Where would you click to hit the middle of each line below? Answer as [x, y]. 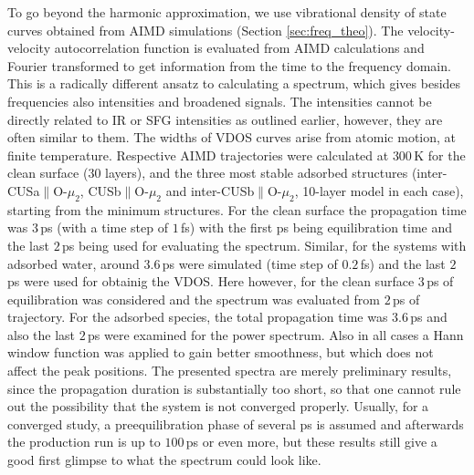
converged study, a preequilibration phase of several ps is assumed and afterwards [236, 423]
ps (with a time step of [104, 227]
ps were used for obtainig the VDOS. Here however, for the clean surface [211, 281]
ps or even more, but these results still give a [311, 442]
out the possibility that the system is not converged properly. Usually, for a [218, 406]
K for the [440, 155]
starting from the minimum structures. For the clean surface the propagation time [237, 209]
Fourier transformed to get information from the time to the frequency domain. [229, 65]
